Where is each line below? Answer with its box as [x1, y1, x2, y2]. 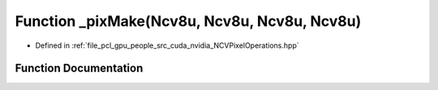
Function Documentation [15, 62, 144, 75]
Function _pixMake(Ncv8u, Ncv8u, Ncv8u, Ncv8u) [15, 12, 362, 30]
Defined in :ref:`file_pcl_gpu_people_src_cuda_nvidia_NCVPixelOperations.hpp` [35, 41, 299, 50]
